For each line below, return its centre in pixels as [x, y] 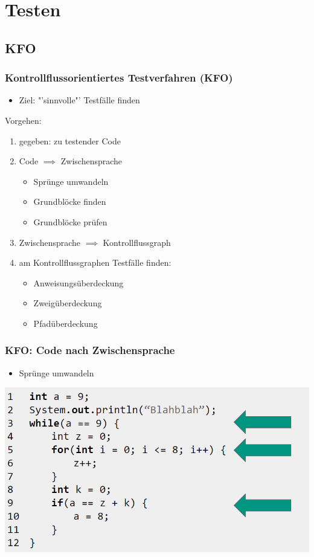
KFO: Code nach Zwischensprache [90, 350]
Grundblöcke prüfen [70, 221]
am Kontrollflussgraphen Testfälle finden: [95, 262]
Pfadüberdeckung [66, 323]
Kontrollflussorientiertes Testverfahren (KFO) [119, 78]
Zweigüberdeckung [68, 303]
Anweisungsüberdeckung [78, 282]
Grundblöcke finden [70, 201]
